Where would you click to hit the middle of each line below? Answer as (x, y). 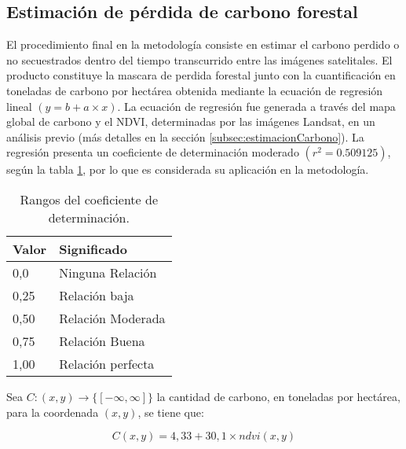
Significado (93, 248)
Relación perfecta (107, 363)
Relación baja (97, 295)
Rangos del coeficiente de (89, 199)
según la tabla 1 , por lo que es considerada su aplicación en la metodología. (188, 169)
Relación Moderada (112, 318)
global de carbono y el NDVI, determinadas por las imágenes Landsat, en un (191, 121)
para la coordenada (53, 412)
